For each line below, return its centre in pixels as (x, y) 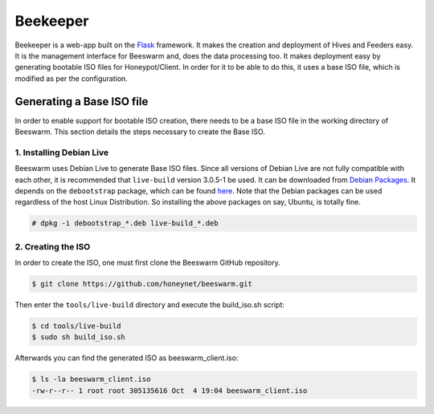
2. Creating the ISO (53, 246)
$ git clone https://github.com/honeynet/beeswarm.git (142, 284)
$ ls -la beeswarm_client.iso (91, 379)
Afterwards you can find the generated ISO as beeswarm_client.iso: (127, 358)
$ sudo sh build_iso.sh (79, 337)
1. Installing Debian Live (61, 152)
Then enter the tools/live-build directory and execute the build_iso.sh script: (149, 305)
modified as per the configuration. (71, 78)
